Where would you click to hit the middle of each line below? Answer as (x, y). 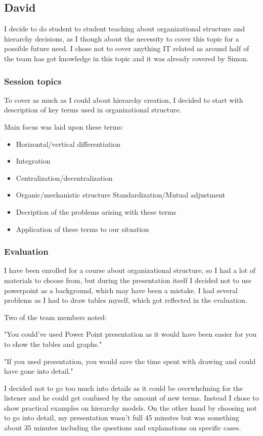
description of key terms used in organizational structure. (93, 110)
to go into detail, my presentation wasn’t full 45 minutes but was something (122, 418)
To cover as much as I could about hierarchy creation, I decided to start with (124, 100)
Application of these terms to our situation (82, 229)
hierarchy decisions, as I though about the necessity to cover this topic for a (122, 38)
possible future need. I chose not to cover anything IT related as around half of (127, 48)
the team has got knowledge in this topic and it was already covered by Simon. (126, 58)
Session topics (33, 81)
